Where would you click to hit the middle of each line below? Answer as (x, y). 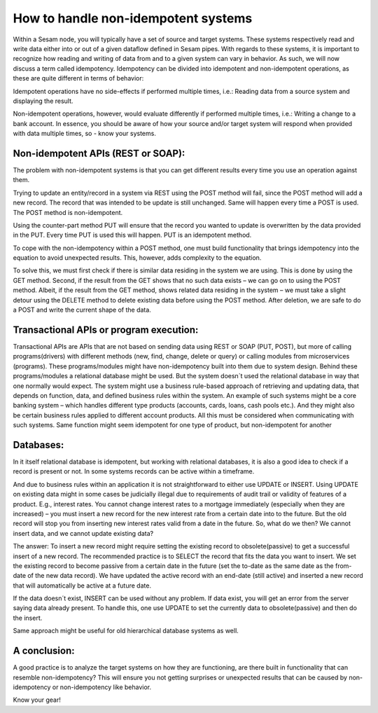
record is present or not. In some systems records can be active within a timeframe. (134, 471)
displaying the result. (43, 101)
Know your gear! (37, 700)
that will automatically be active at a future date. (82, 586)
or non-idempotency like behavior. (102, 687)
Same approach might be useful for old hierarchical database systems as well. (126, 631)
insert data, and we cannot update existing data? (83, 533)
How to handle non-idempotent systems (133, 18)
